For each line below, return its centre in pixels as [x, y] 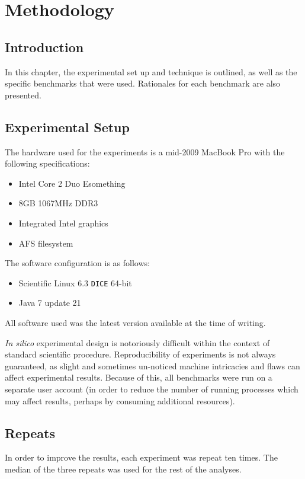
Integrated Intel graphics [63, 223]
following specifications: [47, 163]
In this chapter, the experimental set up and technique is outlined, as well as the [151, 71]
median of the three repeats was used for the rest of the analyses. [123, 469]
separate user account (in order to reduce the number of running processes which [152, 389]
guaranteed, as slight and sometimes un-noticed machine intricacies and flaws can [152, 365]
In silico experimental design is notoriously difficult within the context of [137, 342]
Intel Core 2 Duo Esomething [72, 183]
